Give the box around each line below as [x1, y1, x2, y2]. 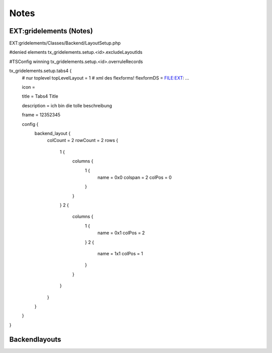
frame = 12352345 [22, 112, 60, 118]
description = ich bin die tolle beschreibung [22, 102, 112, 108]
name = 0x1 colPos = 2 [97, 230, 145, 236]
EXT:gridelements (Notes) [9, 27, 93, 35]
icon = [22, 84, 35, 90]
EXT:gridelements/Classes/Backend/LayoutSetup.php [9, 40, 121, 46]
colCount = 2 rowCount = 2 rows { [47, 137, 118, 144]
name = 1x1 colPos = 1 [97, 251, 143, 257]
